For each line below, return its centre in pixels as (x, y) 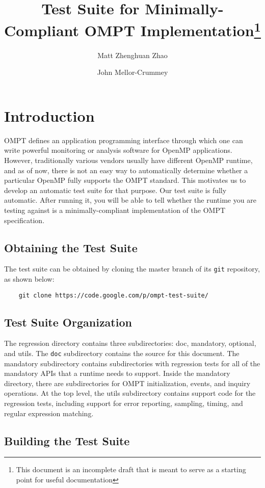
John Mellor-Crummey (132, 72)
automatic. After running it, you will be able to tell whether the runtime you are (130, 200)
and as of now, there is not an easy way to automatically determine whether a (126, 170)
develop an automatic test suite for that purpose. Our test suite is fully (115, 190)
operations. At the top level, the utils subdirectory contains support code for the (130, 393)
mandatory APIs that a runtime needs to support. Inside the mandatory (117, 373)
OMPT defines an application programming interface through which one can (124, 140)
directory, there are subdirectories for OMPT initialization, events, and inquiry (127, 383)
